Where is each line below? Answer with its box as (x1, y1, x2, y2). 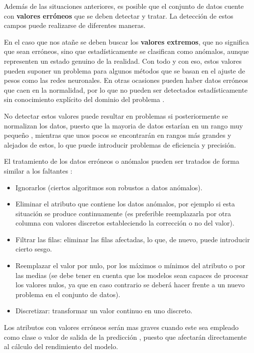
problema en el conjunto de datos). (15, 289, 121, 299)
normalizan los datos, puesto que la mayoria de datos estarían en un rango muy (4, 120, 243, 130)
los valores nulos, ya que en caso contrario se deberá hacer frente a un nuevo (15, 279, 245, 290)
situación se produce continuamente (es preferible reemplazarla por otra (15, 208, 231, 218)
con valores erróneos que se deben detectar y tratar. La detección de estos (4, 10, 233, 21)
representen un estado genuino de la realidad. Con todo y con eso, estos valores (4, 55, 242, 66)
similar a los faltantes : (4, 165, 73, 176)
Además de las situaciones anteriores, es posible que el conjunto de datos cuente (4, 1, 244, 11)
